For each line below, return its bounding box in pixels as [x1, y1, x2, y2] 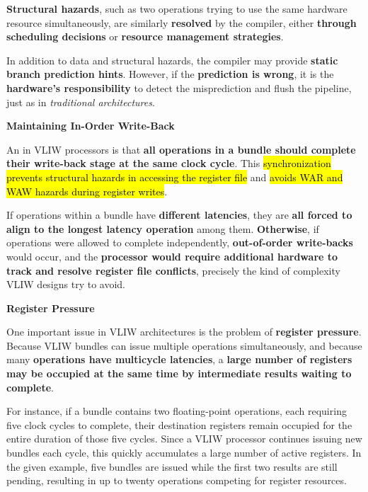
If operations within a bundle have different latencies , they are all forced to [6, 207, 352, 222]
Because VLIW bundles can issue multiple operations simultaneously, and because [6, 338, 362, 353]
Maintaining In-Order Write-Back [6, 118, 175, 133]
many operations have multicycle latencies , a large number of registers [6, 352, 352, 367]
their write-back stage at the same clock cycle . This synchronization [6, 156, 331, 171]
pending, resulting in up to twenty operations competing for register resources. [6, 473, 347, 488]
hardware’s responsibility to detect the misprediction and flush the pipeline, [6, 80, 352, 95]
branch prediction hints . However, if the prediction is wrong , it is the [6, 67, 334, 81]
